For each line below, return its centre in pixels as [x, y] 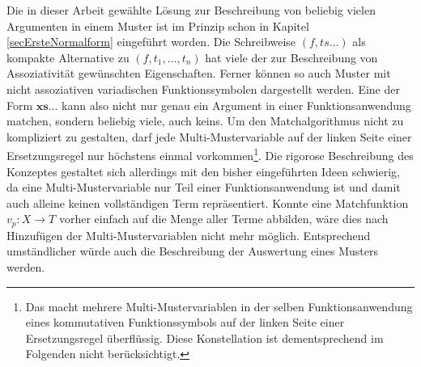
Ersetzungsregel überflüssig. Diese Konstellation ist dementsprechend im [204, 337]
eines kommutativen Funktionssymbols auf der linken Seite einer [185, 322]
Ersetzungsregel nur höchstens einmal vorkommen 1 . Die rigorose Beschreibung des [210, 154]
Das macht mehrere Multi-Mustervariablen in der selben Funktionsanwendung [219, 306]
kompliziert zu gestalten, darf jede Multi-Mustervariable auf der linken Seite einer [209, 136]
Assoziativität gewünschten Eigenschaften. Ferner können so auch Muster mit [199, 73]
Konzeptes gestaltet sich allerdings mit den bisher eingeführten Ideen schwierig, [203, 171]
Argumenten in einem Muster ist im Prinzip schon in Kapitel [158, 25]
